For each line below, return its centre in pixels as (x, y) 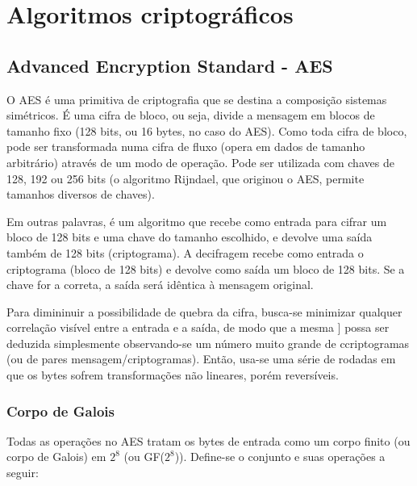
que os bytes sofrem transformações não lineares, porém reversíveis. (173, 375)
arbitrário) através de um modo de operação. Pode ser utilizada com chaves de (200, 162)
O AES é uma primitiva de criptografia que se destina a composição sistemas (197, 99)
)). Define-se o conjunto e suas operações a (280, 457)
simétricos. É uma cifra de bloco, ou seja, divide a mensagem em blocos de (191, 115)
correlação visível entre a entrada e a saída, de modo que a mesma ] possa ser (198, 327)
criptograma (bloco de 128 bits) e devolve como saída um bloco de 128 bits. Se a (206, 268)
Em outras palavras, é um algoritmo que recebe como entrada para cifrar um (197, 221)
